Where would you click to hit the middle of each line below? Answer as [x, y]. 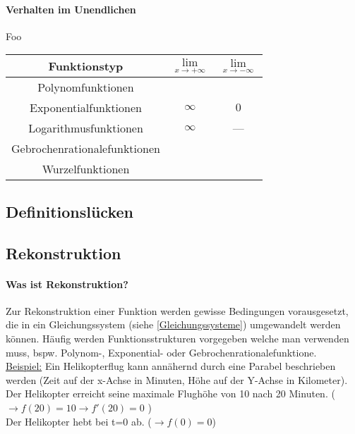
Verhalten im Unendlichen [71, 9]
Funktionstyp [86, 66]
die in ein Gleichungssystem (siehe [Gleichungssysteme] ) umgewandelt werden [173, 324]
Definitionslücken [70, 211]
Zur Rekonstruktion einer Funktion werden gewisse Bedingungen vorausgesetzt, [177, 310]
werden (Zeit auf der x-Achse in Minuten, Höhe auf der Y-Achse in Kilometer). [177, 379]
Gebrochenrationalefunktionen [86, 149]
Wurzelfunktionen [86, 169]
